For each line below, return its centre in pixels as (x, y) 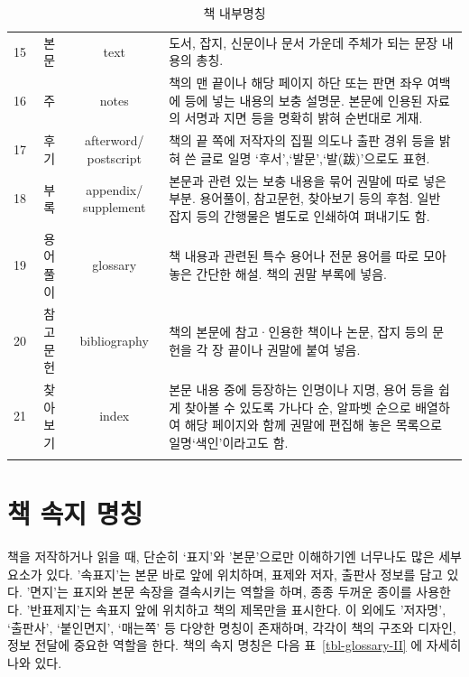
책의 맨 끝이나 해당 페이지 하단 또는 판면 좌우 (296, 83)
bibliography (114, 340)
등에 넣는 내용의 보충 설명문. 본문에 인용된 (303, 100)
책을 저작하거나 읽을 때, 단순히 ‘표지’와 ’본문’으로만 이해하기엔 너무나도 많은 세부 (234, 556)
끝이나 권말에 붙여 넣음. (294, 349)
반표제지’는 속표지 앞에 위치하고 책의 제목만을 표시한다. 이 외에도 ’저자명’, (238, 610)
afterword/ (115, 140)
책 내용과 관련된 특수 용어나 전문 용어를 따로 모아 (308, 256)
